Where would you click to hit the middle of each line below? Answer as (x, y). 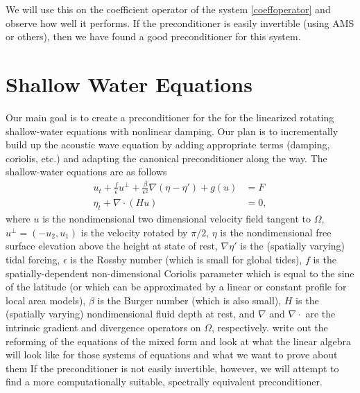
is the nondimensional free (276, 232)
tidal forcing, (33, 259)
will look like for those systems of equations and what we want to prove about (172, 355)
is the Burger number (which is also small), (189, 300)
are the (320, 314)
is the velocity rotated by (134, 232)
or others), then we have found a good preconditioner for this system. (153, 36)
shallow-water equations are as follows (86, 172)
